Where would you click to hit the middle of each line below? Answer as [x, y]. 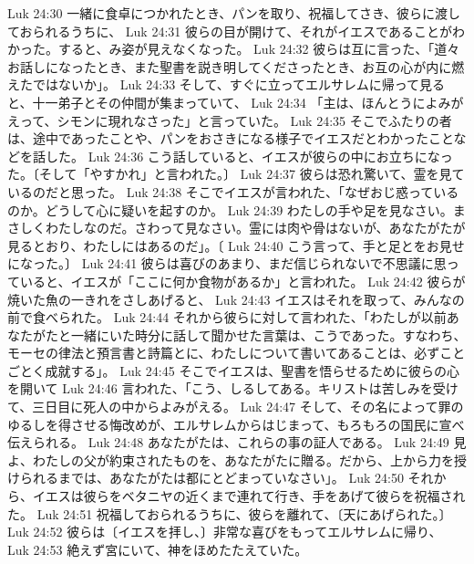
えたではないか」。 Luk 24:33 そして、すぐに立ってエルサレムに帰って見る [227, 84]
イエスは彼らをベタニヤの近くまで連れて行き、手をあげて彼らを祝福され [249, 496]
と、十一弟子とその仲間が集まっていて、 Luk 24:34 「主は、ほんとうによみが [236, 102]
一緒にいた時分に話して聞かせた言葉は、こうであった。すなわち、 [268, 334]
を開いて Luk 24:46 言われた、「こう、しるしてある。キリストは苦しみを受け [233, 388]
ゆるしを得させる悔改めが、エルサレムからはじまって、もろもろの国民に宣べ [236, 424]
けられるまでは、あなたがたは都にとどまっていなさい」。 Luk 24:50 [206, 478]
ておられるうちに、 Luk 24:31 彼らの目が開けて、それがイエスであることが [230, 31]
